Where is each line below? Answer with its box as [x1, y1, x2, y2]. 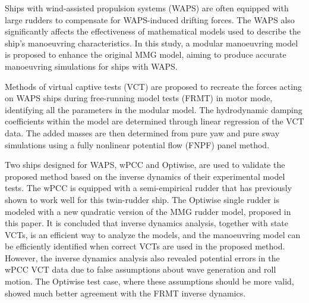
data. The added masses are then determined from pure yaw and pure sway [5, 126, 280, 139]
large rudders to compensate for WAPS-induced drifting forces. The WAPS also [5, 13, 295, 26]
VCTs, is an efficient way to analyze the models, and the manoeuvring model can [5, 228, 301, 240]
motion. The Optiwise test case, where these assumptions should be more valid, [5, 275, 294, 288]
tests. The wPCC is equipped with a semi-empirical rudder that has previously [5, 182, 292, 194]
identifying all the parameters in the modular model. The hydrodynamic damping [5, 103, 302, 115]
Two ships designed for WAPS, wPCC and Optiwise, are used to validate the [5, 158, 285, 171]
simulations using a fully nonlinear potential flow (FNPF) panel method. [5, 138, 270, 151]
